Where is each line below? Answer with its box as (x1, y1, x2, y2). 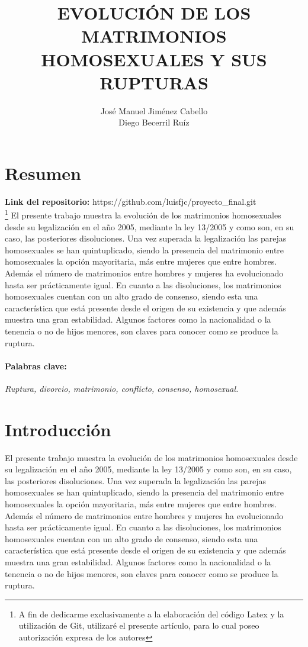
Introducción (5, 417, 111, 441)
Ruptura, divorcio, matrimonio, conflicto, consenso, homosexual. (5, 382, 239, 394)
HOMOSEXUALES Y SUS (41, 47, 267, 71)
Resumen (5, 160, 81, 185)
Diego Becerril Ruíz (118, 116, 190, 128)
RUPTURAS (100, 70, 208, 94)
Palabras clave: (5, 359, 67, 372)
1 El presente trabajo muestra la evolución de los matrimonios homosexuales (5, 207, 281, 221)
